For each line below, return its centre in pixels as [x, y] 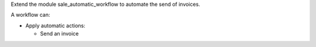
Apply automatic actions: [55, 26]
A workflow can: [30, 15]
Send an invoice [59, 34]
